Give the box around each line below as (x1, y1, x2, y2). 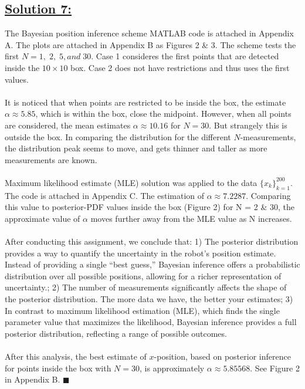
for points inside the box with (5, 361, 111, 374)
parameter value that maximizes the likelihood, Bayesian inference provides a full (5, 316, 297, 328)
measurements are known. (5, 153, 97, 165)
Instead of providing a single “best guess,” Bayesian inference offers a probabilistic (5, 258, 300, 270)
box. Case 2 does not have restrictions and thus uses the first (70, 61, 290, 73)
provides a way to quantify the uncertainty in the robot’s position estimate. (5, 246, 276, 259)
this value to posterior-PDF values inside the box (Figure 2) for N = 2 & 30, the (5, 201, 294, 213)
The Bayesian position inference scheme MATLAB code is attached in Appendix (5, 27, 294, 39)
